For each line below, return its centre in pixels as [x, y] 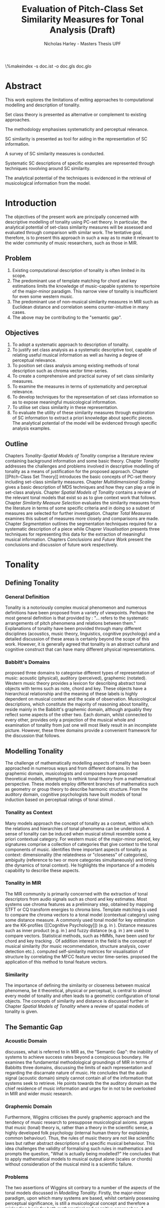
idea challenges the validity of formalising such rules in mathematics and [79, 1148]
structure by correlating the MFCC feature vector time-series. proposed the [82, 956]
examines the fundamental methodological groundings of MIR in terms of [79, 1062]
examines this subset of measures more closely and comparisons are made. [82, 519]
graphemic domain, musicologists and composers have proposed [71, 773]
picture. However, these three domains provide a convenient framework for [81, 731]
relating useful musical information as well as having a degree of [77, 355]
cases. [19, 312]
